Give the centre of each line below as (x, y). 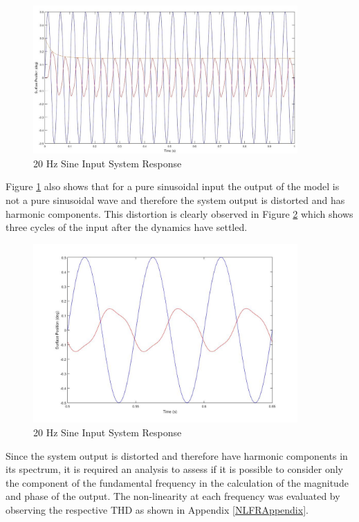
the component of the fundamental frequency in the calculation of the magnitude (177, 482)
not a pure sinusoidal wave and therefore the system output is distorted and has (175, 200)
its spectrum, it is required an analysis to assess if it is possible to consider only (175, 469)
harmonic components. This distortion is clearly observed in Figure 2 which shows (179, 213)
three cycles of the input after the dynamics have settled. (127, 227)
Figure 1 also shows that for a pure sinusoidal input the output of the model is (173, 186)
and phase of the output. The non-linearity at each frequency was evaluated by (173, 496)
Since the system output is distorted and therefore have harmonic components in (177, 455)
